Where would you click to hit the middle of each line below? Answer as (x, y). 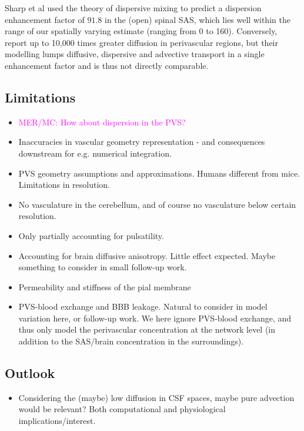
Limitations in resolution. (64, 185)
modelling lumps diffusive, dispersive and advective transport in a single (135, 54)
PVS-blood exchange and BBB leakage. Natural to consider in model (143, 306)
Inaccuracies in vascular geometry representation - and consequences (142, 142)
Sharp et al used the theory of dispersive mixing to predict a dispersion (133, 8)
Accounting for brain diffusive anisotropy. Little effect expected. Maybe (147, 255)
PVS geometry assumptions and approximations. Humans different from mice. (159, 173)
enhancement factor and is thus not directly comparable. (107, 65)
